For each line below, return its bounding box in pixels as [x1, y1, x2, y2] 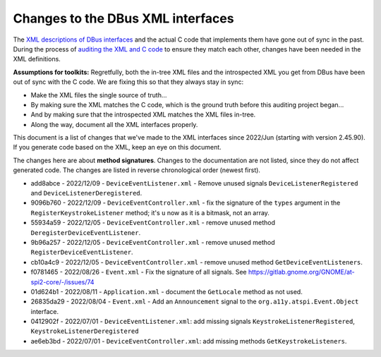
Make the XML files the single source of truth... [30, 90, 167, 99]
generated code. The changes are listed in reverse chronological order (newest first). [13, 166, 261, 174]
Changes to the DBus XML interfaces [13, 11, 234, 26]
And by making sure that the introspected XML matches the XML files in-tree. [30, 110, 256, 119]
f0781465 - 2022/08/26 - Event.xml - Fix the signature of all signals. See [30, 268, 247, 277]
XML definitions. [13, 55, 61, 63]
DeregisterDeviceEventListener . [30, 228, 141, 236]
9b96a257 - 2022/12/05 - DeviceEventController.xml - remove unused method [30, 238, 275, 246]
